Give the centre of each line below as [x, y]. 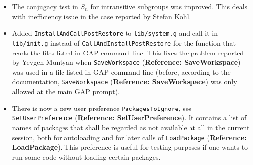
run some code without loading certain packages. [86, 156]
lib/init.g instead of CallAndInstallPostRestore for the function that [124, 42]
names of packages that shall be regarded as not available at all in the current [131, 127]
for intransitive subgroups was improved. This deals [169, 6]
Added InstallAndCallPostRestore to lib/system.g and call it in [115, 33]
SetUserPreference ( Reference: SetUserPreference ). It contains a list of [129, 118]
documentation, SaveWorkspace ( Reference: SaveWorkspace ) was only [125, 82]
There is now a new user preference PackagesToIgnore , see [102, 108]
